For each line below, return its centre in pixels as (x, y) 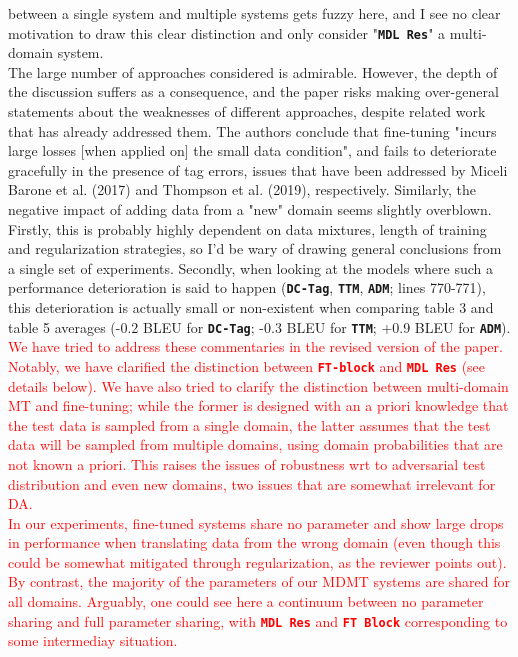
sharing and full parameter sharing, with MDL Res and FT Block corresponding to (258, 620)
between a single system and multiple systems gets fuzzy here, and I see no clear (254, 13)
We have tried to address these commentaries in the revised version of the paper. (255, 346)
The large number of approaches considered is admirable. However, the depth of (253, 71)
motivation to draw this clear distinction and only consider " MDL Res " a (227, 32)
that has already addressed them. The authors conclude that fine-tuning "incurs (252, 130)
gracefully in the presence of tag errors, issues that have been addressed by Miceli (258, 169)
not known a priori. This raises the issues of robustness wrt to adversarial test (247, 463)
